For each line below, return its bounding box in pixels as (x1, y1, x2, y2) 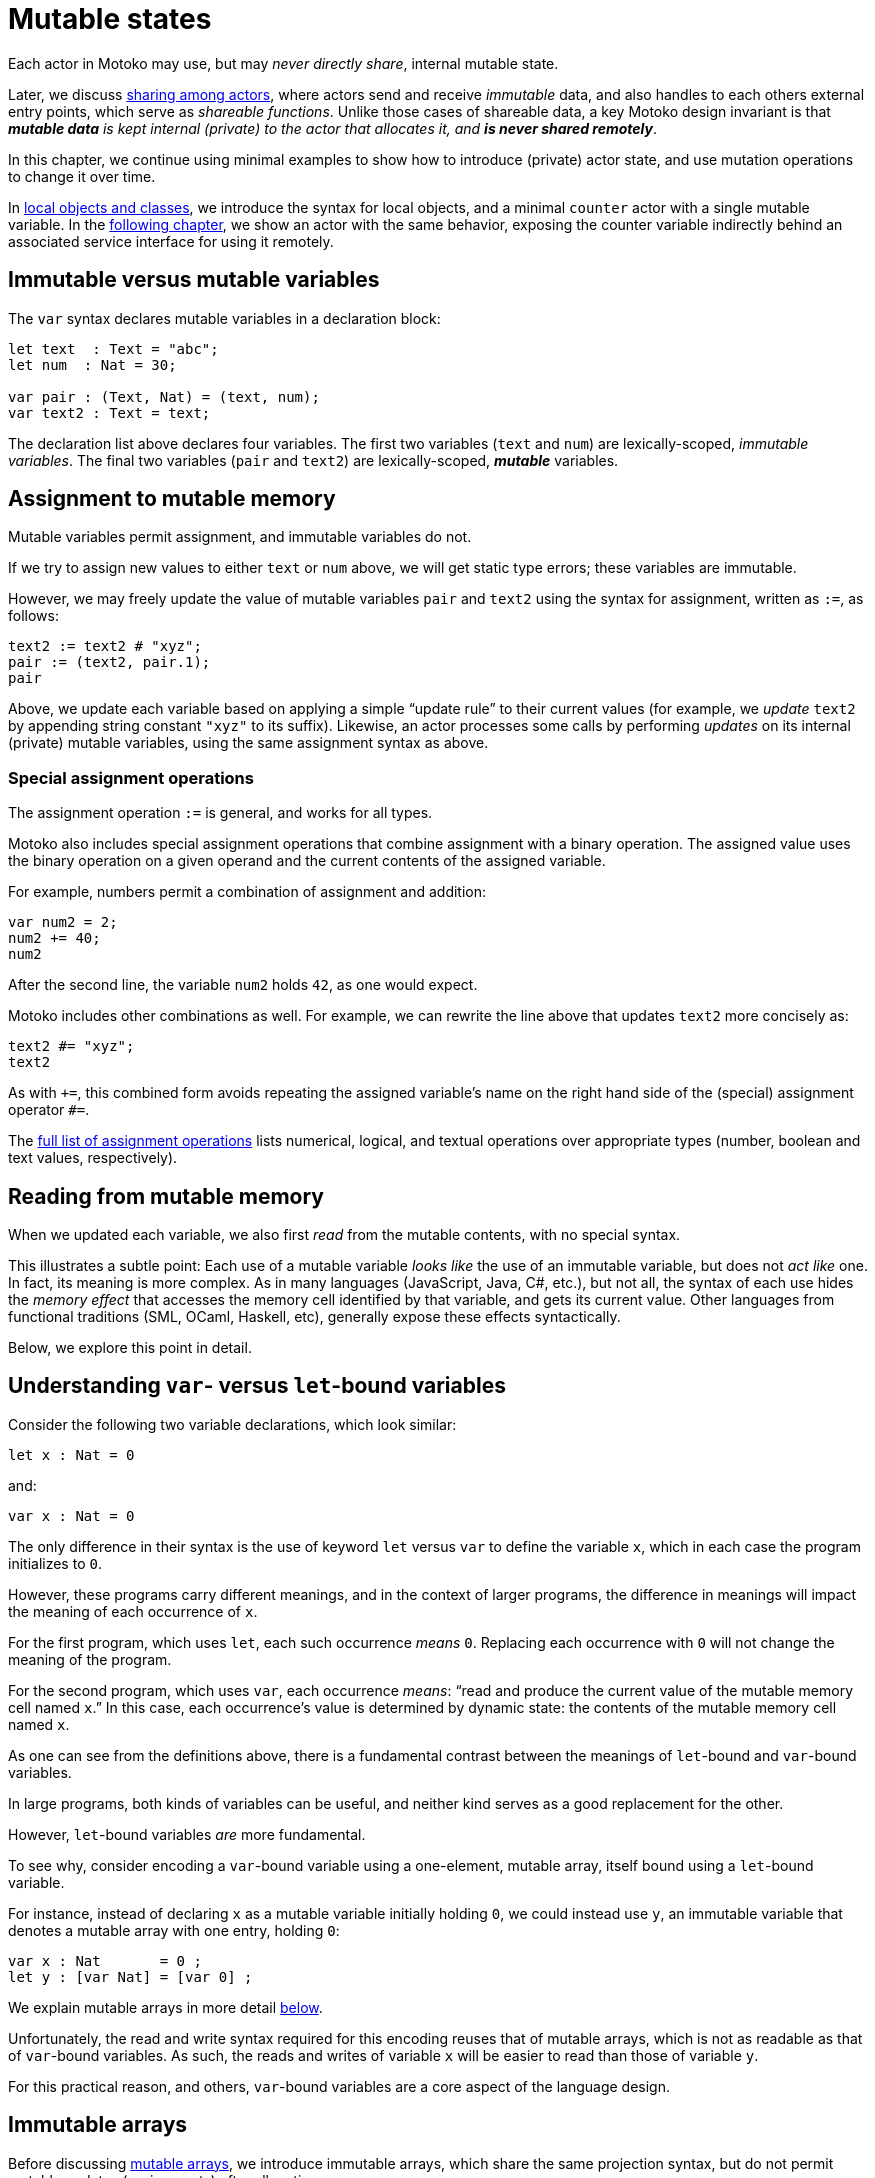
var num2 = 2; (8, 914, 118, 931)
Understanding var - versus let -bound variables (8, 1373, 506, 1399)
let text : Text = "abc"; (8, 340, 219, 357)
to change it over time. (8, 167, 156, 185)
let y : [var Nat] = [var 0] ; (8, 1968, 253, 1985)
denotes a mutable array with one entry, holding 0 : (8, 1921, 340, 1939)
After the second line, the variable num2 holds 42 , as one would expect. (8, 976, 478, 994)
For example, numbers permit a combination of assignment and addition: (8, 883, 487, 901)
